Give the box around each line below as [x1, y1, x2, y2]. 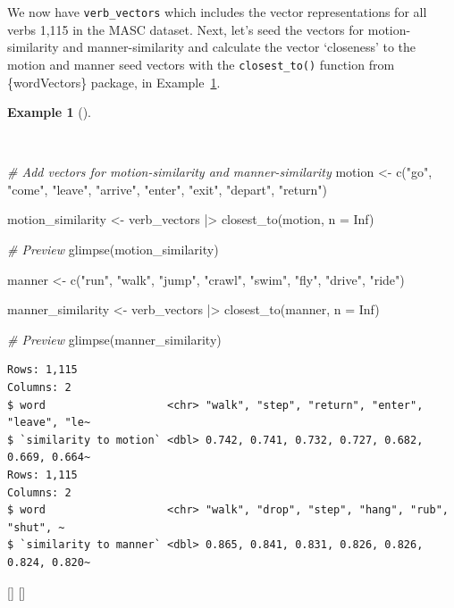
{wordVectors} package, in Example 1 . [7, 72, 221, 91]
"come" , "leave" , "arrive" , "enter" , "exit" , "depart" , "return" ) [7, 179, 327, 198]
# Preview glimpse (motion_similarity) [7, 240, 219, 259]
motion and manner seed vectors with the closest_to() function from [7, 54, 395, 73]
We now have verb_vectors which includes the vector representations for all [7, 3, 427, 21]
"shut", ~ [7, 521, 65, 534]
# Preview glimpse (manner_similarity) [7, 329, 222, 348]
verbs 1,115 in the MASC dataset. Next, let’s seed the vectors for [7, 20, 365, 38]
